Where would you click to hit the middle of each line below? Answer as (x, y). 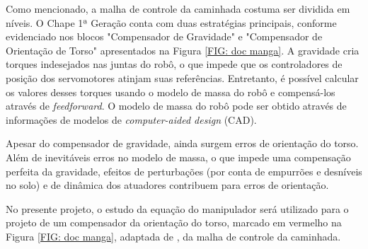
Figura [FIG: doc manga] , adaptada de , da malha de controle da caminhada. (173, 236)
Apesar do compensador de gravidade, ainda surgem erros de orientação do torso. (182, 143)
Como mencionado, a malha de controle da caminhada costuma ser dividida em (178, 8)
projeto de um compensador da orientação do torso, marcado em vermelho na (174, 222)
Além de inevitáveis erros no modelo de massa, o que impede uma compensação (178, 157)
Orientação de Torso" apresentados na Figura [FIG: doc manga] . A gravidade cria (183, 50)
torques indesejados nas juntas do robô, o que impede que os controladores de (174, 64)
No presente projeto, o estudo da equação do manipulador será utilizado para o (177, 208)
